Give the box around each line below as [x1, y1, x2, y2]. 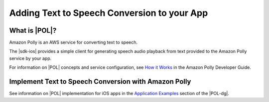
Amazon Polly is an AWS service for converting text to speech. [9, 40, 138, 46]
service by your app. [9, 55, 52, 61]
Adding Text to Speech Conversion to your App [9, 7, 208, 18]
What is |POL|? [9, 26, 57, 35]
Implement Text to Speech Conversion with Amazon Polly [9, 77, 191, 86]
